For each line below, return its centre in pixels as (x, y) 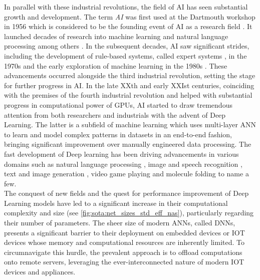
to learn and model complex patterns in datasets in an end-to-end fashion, (118, 134)
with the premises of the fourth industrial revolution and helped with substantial (128, 95)
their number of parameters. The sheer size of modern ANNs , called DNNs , (120, 223)
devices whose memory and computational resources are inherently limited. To (124, 242)
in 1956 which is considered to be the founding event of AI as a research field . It (128, 26)
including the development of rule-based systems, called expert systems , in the (125, 55)
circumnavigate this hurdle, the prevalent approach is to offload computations (123, 252)
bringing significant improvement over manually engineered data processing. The (128, 144)
